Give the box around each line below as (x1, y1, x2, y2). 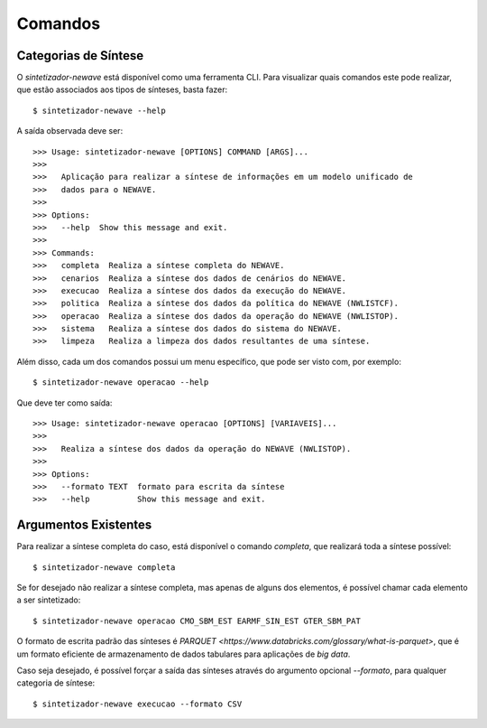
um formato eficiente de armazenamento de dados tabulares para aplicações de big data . (16, 649, 351, 659)
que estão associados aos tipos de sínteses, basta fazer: (16, 84, 228, 95)
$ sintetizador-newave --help (32, 105, 167, 116)
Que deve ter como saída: (16, 397, 113, 408)
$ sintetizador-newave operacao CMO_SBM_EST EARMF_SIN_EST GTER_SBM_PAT (32, 615, 361, 626)
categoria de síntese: (16, 677, 96, 688)
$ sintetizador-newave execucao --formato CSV (32, 698, 243, 709)
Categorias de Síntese (16, 48, 144, 63)
